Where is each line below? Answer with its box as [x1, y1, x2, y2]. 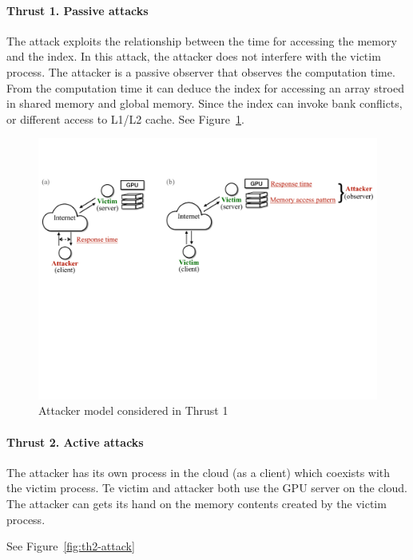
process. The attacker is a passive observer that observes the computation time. [6, 63, 395, 80]
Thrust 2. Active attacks [6, 433, 144, 450]
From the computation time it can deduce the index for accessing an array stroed [6, 79, 404, 96]
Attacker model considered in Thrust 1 [38, 402, 228, 419]
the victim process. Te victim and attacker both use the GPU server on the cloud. [6, 479, 407, 496]
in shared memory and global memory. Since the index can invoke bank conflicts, [6, 95, 403, 112]
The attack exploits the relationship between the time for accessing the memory [6, 32, 397, 49]
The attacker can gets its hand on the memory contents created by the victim [6, 495, 387, 512]
